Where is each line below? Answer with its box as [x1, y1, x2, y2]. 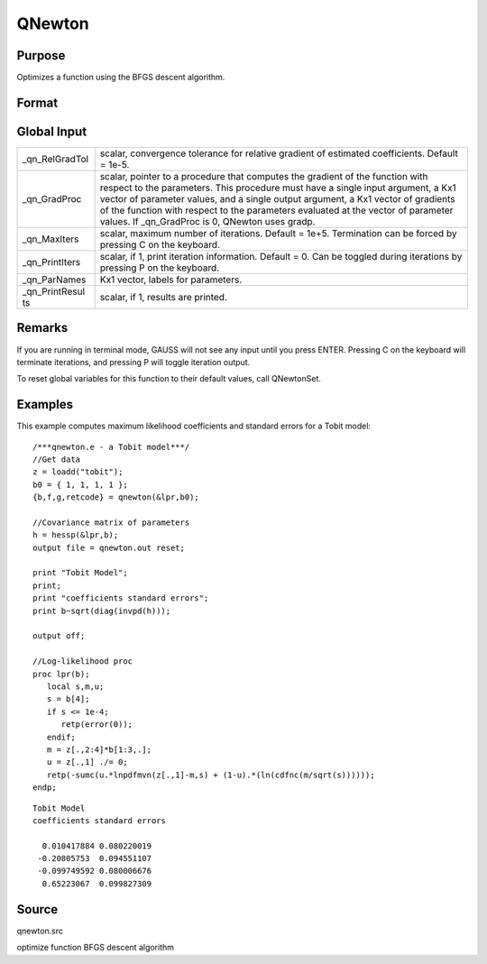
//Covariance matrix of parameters [32, 517, 190, 528]
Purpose [16, 48, 66, 63]
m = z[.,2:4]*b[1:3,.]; [46, 744, 152, 755]
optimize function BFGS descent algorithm [16, 942, 175, 953]
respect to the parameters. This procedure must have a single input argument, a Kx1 [99, 181, 457, 194]
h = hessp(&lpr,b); [32, 530, 119, 540]
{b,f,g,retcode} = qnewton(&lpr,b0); [32, 492, 200, 502]
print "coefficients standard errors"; [32, 593, 209, 603]
